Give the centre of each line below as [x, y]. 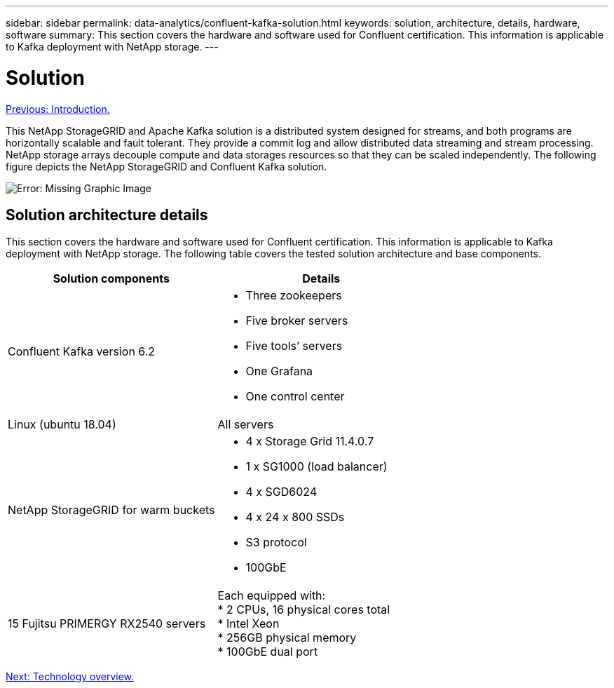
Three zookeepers [294, 296]
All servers [246, 425]
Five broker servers [297, 321]
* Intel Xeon [248, 624]
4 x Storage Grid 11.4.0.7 [310, 441]
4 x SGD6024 [281, 492]
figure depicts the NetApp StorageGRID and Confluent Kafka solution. [166, 166]
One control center [295, 397]
